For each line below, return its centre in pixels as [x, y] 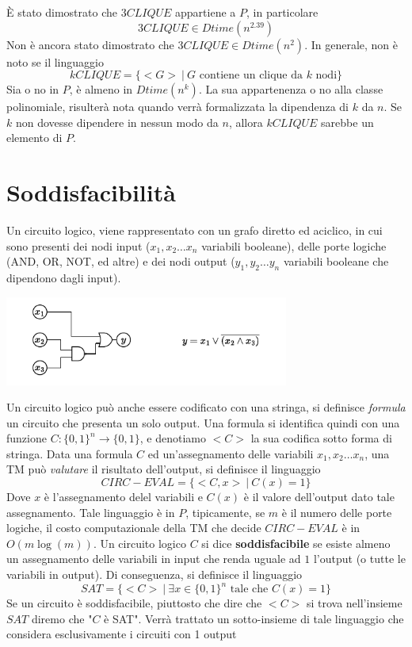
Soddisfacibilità [91, 192]
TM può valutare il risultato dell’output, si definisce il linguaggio [164, 469]
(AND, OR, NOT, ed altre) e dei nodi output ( [121, 261]
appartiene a [206, 12]
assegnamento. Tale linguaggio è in [91, 512]
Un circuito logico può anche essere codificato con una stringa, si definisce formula [206, 407]
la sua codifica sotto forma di [321, 438]
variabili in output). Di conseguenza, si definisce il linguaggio [154, 574]
